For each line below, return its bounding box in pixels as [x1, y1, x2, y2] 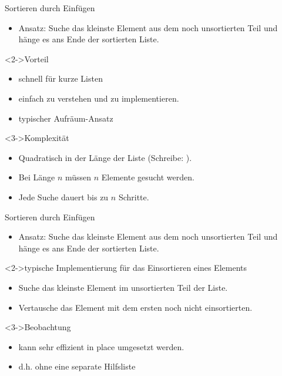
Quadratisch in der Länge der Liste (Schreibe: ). [18, 151, 192, 163]
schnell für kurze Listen [18, 72, 103, 85]
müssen [65, 171, 92, 183]
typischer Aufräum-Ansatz [18, 112, 113, 124]
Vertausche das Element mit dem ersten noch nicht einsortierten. [18, 301, 253, 313]
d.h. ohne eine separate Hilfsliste [18, 360, 136, 372]
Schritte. [118, 190, 149, 203]
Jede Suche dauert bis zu [18, 190, 109, 203]
